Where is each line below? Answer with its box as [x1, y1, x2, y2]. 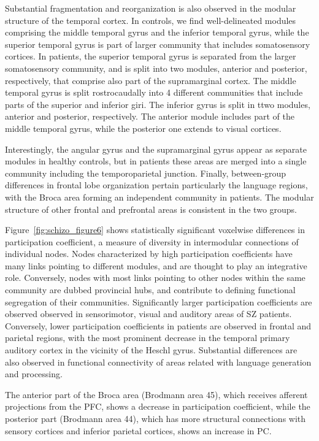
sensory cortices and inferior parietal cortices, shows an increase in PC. [5, 424, 272, 437]
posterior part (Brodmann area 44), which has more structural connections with [5, 412, 306, 424]
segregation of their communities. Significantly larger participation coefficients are [5, 295, 312, 308]
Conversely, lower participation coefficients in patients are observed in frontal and [5, 319, 312, 332]
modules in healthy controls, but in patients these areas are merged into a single [5, 155, 307, 167]
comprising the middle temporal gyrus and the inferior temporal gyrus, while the [5, 26, 309, 39]
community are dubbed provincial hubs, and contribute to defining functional [5, 283, 296, 296]
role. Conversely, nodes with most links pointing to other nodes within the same [5, 271, 306, 284]
